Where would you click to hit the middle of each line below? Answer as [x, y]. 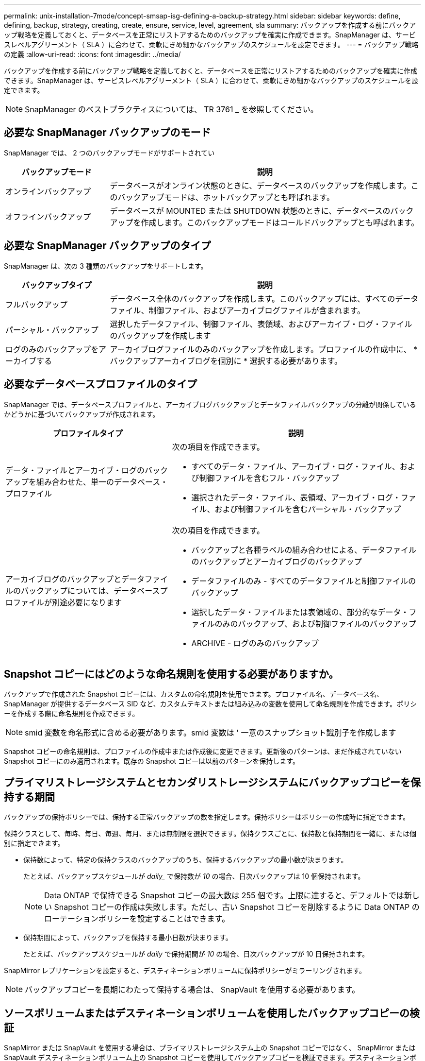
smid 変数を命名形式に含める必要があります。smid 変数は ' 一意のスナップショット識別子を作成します [211, 733]
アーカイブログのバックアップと [64, 579]
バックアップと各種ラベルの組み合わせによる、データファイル [304, 550]
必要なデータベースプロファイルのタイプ [100, 384]
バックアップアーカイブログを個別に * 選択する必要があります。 [226, 361]
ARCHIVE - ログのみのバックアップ [255, 643]
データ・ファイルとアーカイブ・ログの [75, 470]
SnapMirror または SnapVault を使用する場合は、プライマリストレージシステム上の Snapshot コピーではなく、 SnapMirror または [210, 1048]
